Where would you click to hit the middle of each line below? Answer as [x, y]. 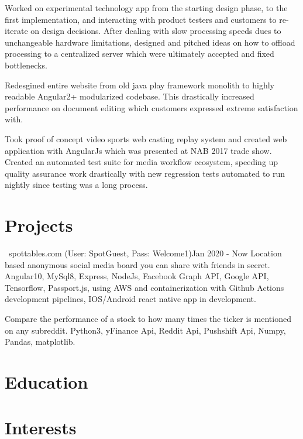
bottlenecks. [26, 65]
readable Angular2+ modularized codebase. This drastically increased [130, 96]
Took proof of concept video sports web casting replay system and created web [146, 138]
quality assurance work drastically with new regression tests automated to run [145, 173]
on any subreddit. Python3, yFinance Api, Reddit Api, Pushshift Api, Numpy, [145, 330]
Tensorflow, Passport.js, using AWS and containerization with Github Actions [144, 287]
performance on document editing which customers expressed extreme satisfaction [151, 107]
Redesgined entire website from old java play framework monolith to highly [140, 85]
